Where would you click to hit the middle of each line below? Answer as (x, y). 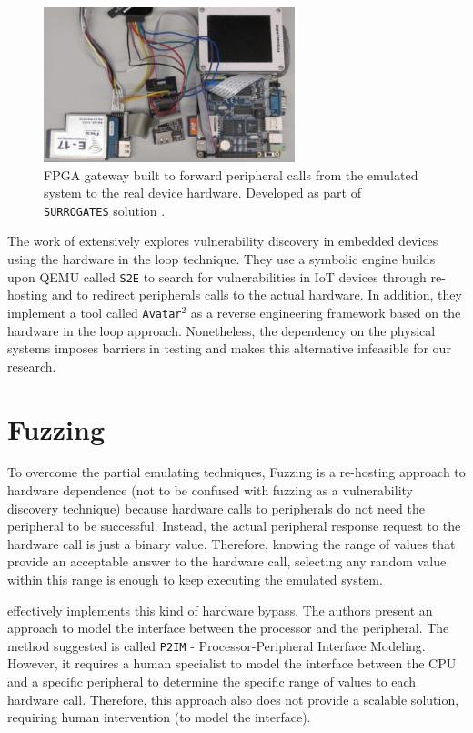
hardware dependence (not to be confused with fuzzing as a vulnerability (210, 490)
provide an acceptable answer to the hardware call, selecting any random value (227, 561)
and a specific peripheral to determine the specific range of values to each (212, 682)
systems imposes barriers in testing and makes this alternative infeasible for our (229, 348)
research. (32, 366)
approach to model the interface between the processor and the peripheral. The (228, 628)
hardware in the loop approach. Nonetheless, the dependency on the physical (221, 330)
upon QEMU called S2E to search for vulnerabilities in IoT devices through (217, 276)
